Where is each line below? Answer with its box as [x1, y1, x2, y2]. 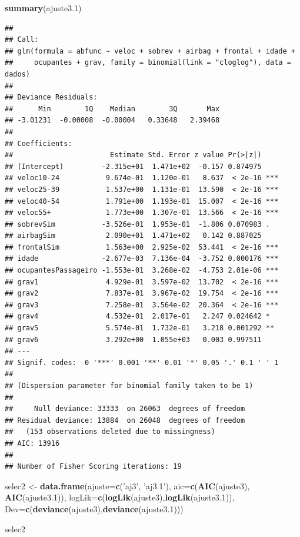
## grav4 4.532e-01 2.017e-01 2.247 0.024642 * [5, 312, 271, 321]
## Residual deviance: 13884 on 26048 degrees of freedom [5, 416, 245, 425]
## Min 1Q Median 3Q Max [5, 104, 220, 113]
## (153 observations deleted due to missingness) [5, 427, 215, 436]
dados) [5, 69, 30, 78]
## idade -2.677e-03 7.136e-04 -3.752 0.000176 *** [5, 254, 279, 263]
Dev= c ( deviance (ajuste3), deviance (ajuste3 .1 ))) [5, 502, 184, 515]
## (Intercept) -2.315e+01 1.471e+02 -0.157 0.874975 [5, 162, 262, 171]
